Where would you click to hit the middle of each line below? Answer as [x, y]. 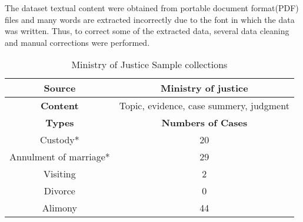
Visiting [60, 174]
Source [60, 88]
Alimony [59, 208]
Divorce [59, 191]
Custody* [60, 140]
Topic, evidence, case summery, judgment [204, 106]
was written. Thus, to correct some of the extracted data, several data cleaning [147, 31]
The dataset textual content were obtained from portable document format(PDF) [152, 8]
